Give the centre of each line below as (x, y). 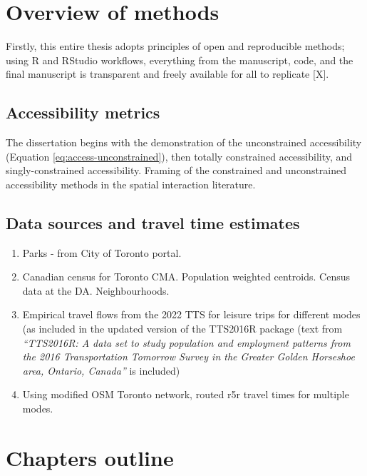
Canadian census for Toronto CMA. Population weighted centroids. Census (186, 277)
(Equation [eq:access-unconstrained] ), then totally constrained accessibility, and (179, 156)
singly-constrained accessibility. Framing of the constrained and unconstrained (176, 170)
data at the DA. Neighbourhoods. (96, 290)
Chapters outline (90, 457)
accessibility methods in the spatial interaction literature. (131, 184)
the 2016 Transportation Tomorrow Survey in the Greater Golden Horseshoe (188, 356)
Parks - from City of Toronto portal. (102, 252)
